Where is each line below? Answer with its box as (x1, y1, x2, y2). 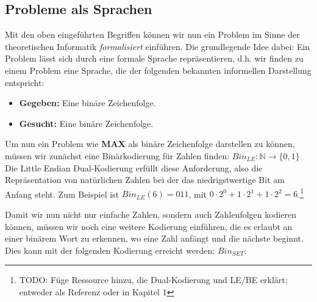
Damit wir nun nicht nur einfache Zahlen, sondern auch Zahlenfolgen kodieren (5, 207, 297, 220)
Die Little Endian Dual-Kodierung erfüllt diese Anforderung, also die (5, 161, 263, 174)
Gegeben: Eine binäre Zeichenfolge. (19, 96, 156, 109)
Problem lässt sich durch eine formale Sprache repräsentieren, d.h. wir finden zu (5, 52, 304, 65)
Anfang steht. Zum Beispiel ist (5, 187, 119, 200)
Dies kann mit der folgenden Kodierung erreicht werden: (5, 243, 215, 256)
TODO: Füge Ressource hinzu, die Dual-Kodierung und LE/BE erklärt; (19, 273, 288, 286)
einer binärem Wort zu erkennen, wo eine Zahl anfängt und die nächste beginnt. (5, 232, 304, 245)
